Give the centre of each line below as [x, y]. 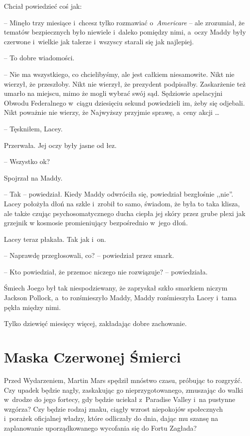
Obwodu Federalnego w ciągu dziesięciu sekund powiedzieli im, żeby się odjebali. [125, 102]
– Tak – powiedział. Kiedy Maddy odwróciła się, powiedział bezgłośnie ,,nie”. [119, 194]
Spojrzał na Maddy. [33, 177]
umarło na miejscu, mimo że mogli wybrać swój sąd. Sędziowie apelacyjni [113, 93]
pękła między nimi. [33, 307]
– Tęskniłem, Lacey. [33, 128]
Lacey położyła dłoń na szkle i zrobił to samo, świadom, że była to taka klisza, [122, 203]
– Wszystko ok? [27, 161]
